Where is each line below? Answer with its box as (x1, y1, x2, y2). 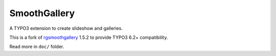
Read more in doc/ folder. (9, 43, 64, 50)
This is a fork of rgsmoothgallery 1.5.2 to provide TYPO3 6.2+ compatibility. (9, 34, 168, 40)
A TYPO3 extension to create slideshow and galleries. (9, 25, 123, 31)
